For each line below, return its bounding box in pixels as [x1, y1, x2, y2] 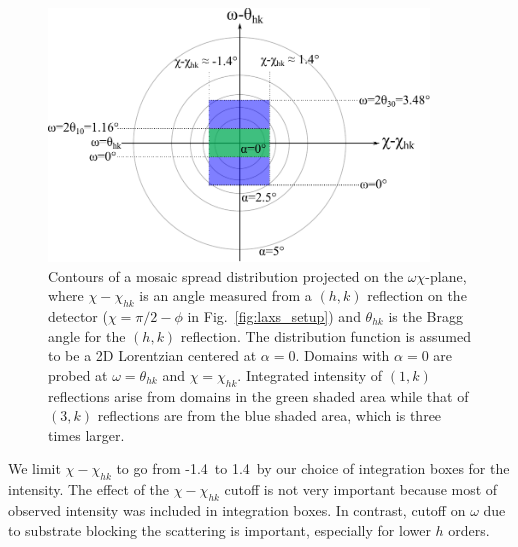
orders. [448, 519, 490, 540]
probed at [48, 364, 108, 385]
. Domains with [295, 345, 390, 366]
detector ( [48, 305, 108, 326]
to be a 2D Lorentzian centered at [48, 345, 257, 366]
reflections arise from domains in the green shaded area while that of [48, 385, 469, 406]
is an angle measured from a [139, 285, 312, 306]
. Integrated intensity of [237, 364, 383, 385]
